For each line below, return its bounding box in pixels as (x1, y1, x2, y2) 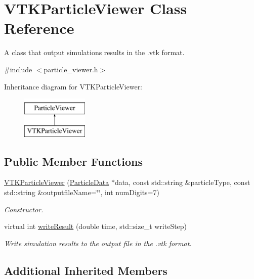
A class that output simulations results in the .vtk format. (4, 47, 185, 58)
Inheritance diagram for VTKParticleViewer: (4, 81, 143, 91)
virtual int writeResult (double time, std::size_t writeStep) (4, 221, 187, 231)
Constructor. (4, 204, 44, 214)
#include (4, 64, 32, 74)
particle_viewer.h (44, 64, 98, 74)
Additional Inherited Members (4, 262, 167, 278)
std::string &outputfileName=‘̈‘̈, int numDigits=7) (4, 187, 159, 198)
